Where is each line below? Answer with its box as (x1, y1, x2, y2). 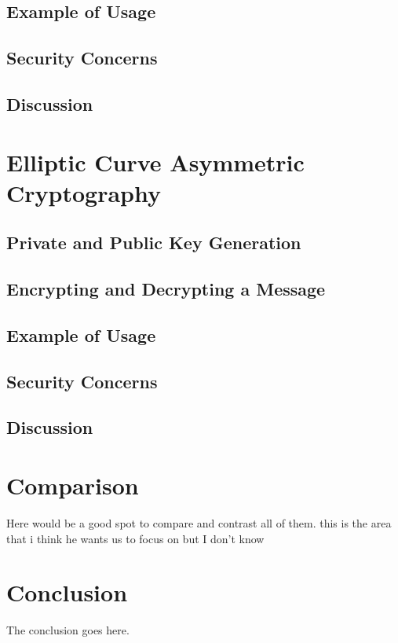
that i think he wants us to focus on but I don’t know (6, 530, 265, 546)
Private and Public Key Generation (6, 230, 301, 255)
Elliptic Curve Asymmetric (6, 145, 305, 178)
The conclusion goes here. (6, 622, 130, 638)
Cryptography (6, 176, 161, 208)
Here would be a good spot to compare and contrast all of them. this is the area (6, 514, 392, 531)
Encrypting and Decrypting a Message (6, 277, 326, 301)
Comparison (6, 469, 139, 501)
